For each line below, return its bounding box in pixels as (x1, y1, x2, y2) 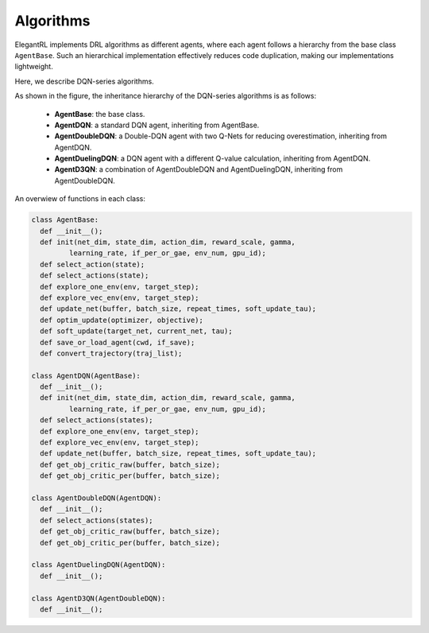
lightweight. (14, 62, 53, 72)
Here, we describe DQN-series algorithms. (14, 76, 154, 86)
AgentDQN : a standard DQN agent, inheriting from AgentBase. (54, 120, 260, 130)
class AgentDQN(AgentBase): (31, 371, 141, 380)
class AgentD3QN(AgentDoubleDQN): (31, 593, 166, 603)
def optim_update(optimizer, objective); (40, 315, 204, 324)
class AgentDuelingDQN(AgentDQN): (31, 561, 166, 569)
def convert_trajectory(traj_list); (40, 348, 183, 358)
